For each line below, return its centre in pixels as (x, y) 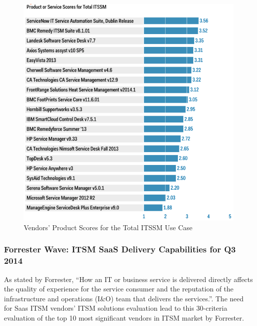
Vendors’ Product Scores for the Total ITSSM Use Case (108, 227)
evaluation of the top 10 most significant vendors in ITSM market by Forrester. (124, 318)
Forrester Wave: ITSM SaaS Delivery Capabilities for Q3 (120, 249)
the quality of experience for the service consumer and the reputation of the (119, 289)
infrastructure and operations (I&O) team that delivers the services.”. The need (124, 298)
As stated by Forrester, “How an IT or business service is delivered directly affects (128, 279)
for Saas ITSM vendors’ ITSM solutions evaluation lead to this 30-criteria (116, 308)
